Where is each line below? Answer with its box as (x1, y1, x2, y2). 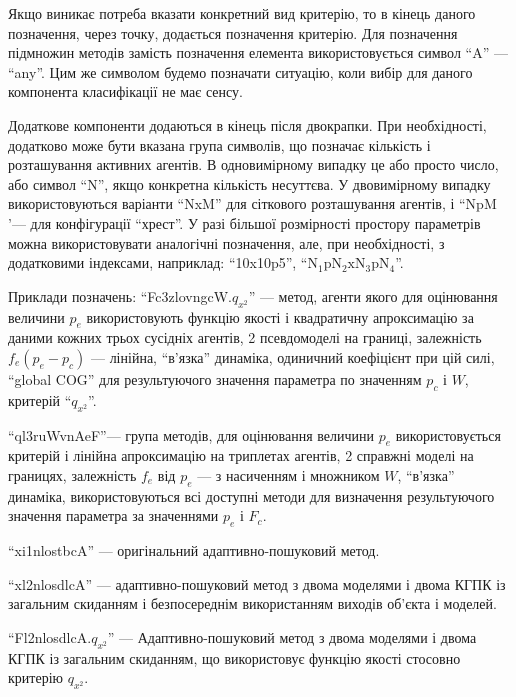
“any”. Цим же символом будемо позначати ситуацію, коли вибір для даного (8, 61, 473, 82)
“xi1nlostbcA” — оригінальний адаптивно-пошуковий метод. (8, 540, 380, 561)
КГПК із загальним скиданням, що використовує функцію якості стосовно (8, 647, 461, 668)
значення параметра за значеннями (8, 505, 219, 526)
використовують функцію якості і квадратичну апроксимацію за (86, 306, 474, 327)
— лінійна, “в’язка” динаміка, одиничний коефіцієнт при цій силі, (90, 346, 495, 367)
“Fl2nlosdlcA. (8, 626, 92, 647)
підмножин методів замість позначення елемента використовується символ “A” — (8, 42, 508, 63)
